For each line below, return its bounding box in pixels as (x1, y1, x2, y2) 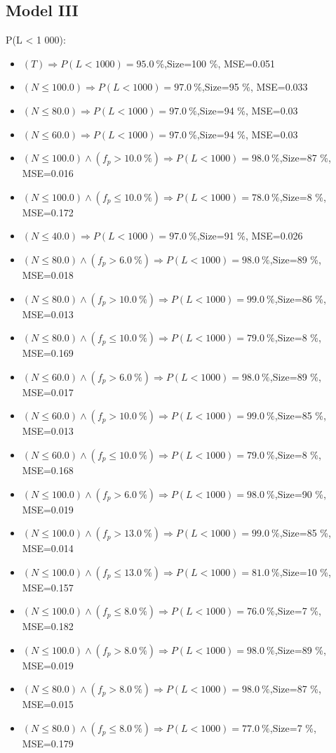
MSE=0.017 (22, 384, 74, 399)
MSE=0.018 (22, 267, 74, 282)
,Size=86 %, (274, 291, 326, 306)
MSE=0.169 (22, 346, 74, 360)
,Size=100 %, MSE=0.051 (164, 55, 275, 70)
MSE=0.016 (22, 166, 74, 181)
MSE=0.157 (22, 580, 74, 594)
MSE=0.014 (22, 541, 74, 556)
